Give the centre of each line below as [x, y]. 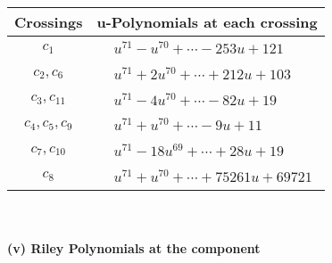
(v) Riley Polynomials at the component [134, 248]
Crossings [49, 22]
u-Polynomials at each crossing [207, 22]
